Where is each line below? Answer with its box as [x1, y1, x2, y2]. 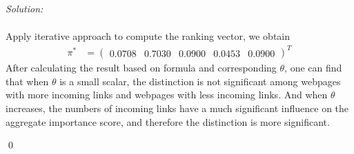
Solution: [6, 1, 43, 15]
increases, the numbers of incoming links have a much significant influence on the [6, 101, 349, 115]
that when [6, 74, 49, 88]
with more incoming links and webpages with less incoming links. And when [6, 87, 328, 102]
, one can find [284, 60, 342, 75]
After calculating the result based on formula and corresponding [6, 60, 277, 75]
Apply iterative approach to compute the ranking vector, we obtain [6, 29, 291, 43]
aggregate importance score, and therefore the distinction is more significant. [6, 114, 330, 129]
